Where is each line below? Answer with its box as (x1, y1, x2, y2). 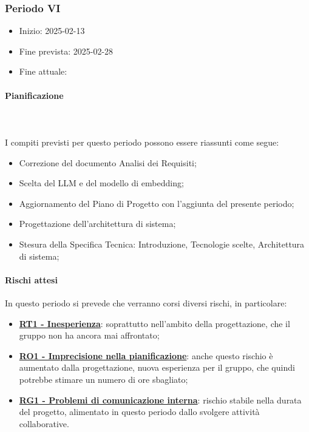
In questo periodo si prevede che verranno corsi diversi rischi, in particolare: (5, 296, 287, 309)
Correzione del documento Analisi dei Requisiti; (19, 156, 197, 169)
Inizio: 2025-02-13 (19, 24, 85, 37)
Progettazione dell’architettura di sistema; (19, 217, 176, 230)
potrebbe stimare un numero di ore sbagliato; (19, 373, 188, 385)
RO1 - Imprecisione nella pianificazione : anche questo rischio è (19, 349, 273, 362)
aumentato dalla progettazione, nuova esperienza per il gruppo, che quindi (19, 361, 295, 374)
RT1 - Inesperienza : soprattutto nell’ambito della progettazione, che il (19, 317, 290, 329)
